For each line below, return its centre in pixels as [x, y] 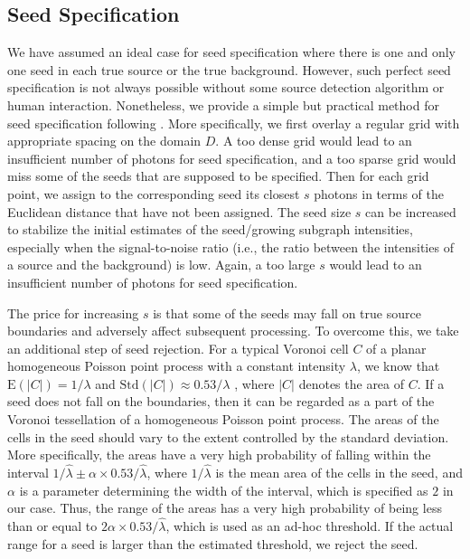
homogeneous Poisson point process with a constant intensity [177, 366]
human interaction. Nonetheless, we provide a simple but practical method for [223, 104]
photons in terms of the [379, 193]
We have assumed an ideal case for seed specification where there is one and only [231, 52]
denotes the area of [352, 383]
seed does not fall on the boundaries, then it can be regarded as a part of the [221, 401]
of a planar [396, 348]
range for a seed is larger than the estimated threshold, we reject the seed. [213, 543]
